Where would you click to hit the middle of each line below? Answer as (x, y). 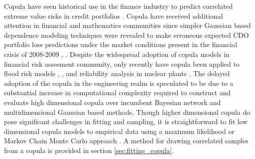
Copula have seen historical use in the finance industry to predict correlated (118, 6)
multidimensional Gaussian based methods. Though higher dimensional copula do (127, 112)
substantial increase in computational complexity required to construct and (117, 93)
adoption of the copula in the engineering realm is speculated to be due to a (119, 83)
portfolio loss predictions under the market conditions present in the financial (121, 44)
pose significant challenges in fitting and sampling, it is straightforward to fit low (126, 121)
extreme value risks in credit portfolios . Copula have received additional (113, 15)
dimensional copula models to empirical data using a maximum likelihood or (119, 131)
